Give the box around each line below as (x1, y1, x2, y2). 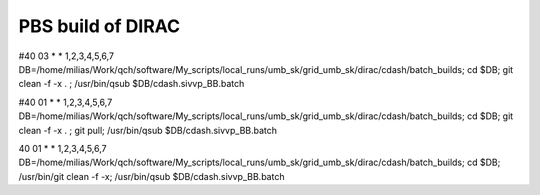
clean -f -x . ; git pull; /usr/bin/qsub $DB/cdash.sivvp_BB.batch (18, 124, 278, 136)
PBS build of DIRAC (18, 15, 181, 37)
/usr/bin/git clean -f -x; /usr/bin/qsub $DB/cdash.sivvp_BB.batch (18, 170, 285, 182)
